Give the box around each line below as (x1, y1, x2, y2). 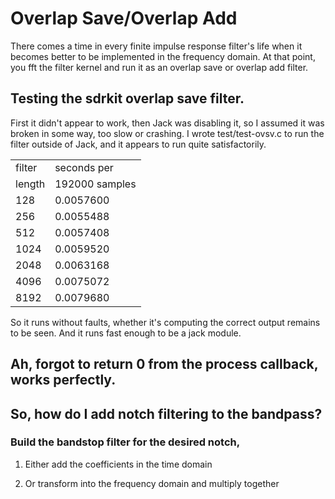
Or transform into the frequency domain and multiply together (24, 477, 280, 489)
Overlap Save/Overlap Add (10, 7, 238, 30)
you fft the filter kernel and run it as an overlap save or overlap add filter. (10, 61, 309, 73)
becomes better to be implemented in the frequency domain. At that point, (10, 50, 316, 62)
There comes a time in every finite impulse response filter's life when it (10, 40, 303, 52)
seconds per (54, 160, 114, 174)
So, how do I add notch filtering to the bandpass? (10, 405, 323, 422)
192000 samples (54, 177, 137, 191)
